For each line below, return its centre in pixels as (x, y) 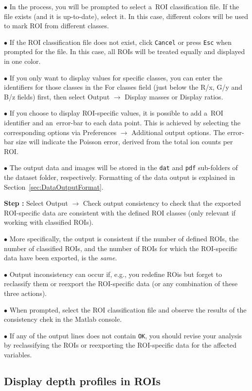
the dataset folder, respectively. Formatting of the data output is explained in (120, 177)
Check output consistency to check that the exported (162, 203)
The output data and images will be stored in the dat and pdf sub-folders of (124, 167)
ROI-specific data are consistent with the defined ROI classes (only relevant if (120, 212)
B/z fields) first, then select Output (57, 96)
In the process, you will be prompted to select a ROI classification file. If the (124, 6)
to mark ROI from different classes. (56, 26)
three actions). (26, 293)
